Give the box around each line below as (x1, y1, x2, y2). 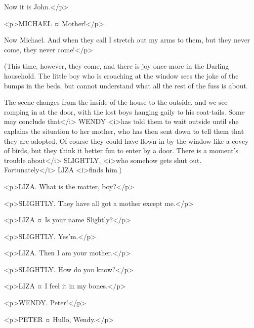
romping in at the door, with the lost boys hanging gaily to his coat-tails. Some (4, 106, 245, 117)
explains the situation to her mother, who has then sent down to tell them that (4, 125, 244, 136)
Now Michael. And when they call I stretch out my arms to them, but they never (4, 35, 250, 45)
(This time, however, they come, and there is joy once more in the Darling (4, 61, 229, 71)
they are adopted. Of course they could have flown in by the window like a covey (4, 135, 249, 146)
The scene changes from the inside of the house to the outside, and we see (4, 97, 228, 107)
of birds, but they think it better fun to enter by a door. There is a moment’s (4, 145, 239, 156)
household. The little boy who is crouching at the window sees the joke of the (4, 70, 239, 81)
